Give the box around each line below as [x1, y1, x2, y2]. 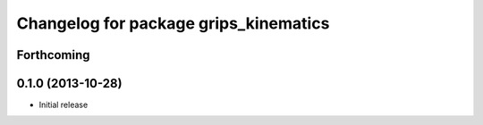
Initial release [38, 99, 89, 111]
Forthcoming [16, 47, 90, 62]
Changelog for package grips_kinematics [16, 13, 330, 33]
